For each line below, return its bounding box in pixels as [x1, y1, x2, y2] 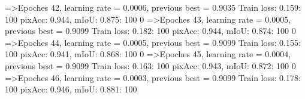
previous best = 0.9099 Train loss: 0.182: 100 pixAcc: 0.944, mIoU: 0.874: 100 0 [5, 24, 296, 37]
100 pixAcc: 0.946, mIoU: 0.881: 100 [5, 83, 137, 95]
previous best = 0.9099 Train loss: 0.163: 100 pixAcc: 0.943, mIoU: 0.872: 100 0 [5, 59, 296, 72]
